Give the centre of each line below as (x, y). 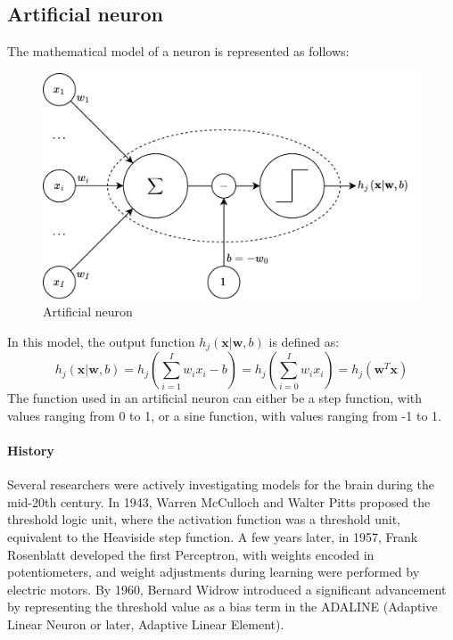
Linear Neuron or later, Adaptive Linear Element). (146, 624)
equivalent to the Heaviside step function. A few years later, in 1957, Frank (213, 537)
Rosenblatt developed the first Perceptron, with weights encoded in (191, 554)
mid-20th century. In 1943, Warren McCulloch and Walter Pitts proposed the (219, 501)
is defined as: (304, 341)
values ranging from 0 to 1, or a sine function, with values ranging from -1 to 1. (224, 415)
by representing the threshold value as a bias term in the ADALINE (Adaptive (222, 607)
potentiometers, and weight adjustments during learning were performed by (214, 572)
